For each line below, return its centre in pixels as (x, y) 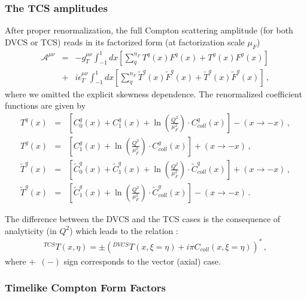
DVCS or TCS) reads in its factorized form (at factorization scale (125, 42)
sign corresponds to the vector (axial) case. (142, 261)
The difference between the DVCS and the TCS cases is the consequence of (143, 218)
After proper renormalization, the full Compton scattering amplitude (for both (149, 30)
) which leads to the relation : (124, 230)
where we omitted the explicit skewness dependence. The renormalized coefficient (153, 93)
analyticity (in (31, 230)
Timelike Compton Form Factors (85, 288)
